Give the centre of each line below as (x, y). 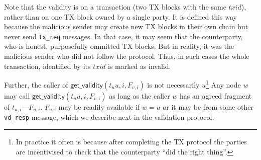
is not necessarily (173, 84)
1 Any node (223, 84)
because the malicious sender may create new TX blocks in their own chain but (126, 26)
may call (17, 95)
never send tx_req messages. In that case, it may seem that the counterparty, (123, 36)
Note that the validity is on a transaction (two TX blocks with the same (115, 7)
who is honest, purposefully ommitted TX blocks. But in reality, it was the (119, 46)
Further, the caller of (36, 84)
